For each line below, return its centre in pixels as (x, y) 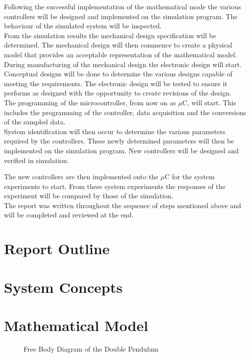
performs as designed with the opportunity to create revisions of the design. (118, 93)
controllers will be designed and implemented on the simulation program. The (121, 16)
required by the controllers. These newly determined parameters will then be (119, 141)
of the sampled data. (35, 122)
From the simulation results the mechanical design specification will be (110, 35)
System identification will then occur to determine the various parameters (115, 131)
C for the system (189, 177)
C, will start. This (209, 102)
